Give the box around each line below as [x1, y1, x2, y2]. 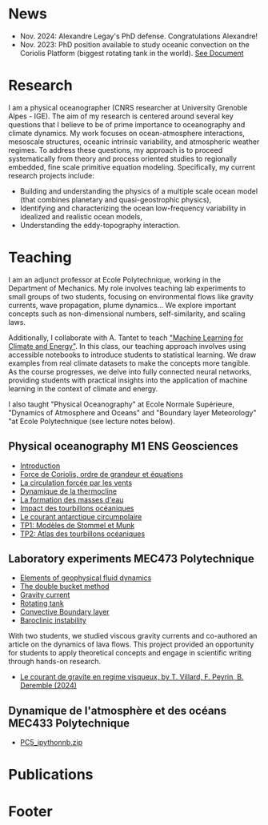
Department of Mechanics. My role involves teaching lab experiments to [8, 283, 246, 293]
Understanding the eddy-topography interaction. [19, 220, 181, 230]
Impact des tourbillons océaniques [19, 503, 134, 513]
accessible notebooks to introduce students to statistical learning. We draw [8, 350, 257, 359]
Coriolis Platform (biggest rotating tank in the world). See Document [19, 48, 244, 58]
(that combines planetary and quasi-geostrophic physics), [19, 194, 212, 204]
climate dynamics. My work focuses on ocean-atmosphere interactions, [8, 128, 246, 138]
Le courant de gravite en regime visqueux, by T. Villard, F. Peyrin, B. [19, 672, 244, 682]
